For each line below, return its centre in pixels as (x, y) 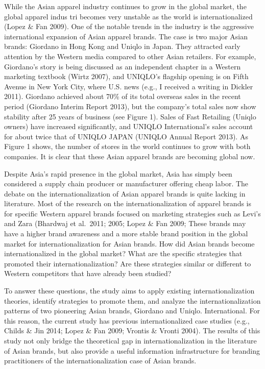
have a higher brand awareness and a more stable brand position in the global (126, 233)
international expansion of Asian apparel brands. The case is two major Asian (126, 36)
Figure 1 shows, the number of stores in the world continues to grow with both (127, 146)
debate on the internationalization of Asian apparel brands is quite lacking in (125, 193)
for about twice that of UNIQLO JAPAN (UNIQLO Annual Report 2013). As (126, 136)
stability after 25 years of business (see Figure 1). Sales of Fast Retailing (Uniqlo (130, 116)
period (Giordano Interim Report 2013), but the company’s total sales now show (130, 106)
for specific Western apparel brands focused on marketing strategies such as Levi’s (132, 213)
